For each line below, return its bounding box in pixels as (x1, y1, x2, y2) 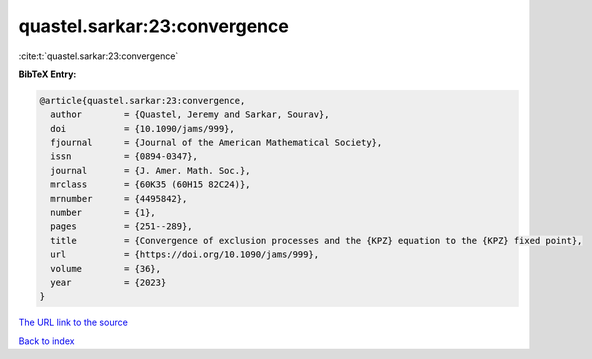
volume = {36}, (50, 263, 162, 274)
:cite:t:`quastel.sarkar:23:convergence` (18, 50, 179, 62)
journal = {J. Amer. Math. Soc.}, (50, 165, 251, 176)
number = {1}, (50, 207, 157, 219)
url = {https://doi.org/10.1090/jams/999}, (50, 249, 320, 260)
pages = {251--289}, (50, 221, 194, 232)
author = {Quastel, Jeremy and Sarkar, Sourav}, (50, 109, 330, 120)
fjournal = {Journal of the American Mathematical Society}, (50, 137, 383, 149)
